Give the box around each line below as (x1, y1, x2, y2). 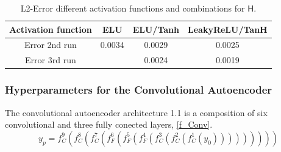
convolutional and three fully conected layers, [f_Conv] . (5, 118, 213, 131)
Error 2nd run (24, 38, 77, 51)
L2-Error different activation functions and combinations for (20, 2, 245, 14)
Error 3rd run (25, 54, 76, 66)
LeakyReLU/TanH (188, 22, 268, 35)
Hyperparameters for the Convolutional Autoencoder (5, 82, 272, 97)
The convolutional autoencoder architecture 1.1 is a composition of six (5, 106, 268, 119)
